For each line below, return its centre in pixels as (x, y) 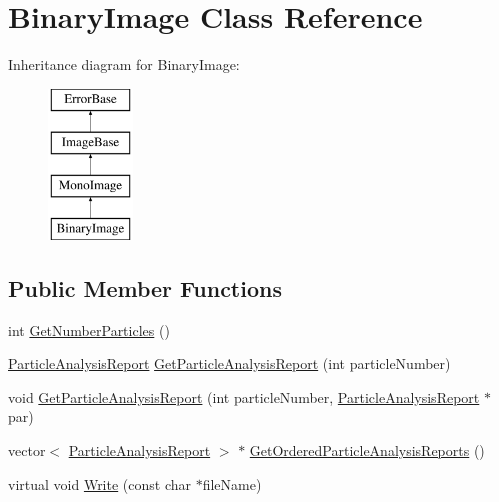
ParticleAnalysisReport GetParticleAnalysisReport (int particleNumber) (229, 363)
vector (27, 450)
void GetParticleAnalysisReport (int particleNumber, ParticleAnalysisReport (244, 396)
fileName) (232, 483)
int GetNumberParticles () (89, 329)
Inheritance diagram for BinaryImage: (124, 64)
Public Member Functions (145, 287)
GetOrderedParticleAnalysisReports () (367, 450)
